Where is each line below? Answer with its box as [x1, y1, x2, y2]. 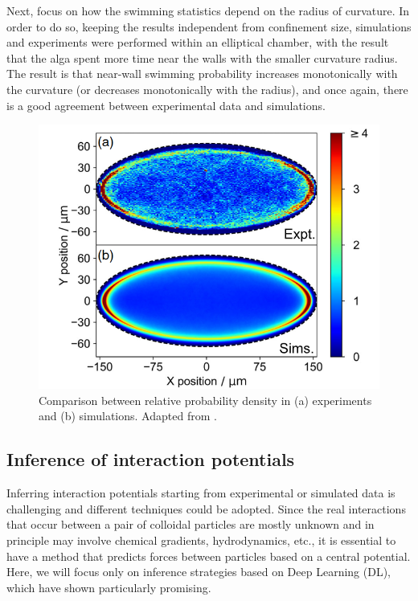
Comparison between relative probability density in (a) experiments [39, 391, 372, 408]
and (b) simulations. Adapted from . [39, 407, 217, 424]
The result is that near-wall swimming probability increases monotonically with [6, 65, 398, 82]
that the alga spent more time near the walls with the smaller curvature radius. [6, 49, 398, 66]
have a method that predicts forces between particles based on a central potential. [6, 547, 411, 564]
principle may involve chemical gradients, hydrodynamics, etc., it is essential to [6, 532, 396, 548]
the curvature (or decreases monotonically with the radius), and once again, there [6, 80, 408, 97]
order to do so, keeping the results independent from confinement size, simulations [6, 18, 412, 35]
